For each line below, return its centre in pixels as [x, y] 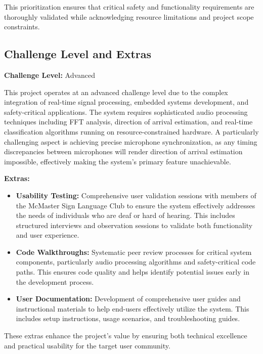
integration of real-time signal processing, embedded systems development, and [126, 102]
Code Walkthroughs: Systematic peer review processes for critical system [134, 252]
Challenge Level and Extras [78, 54]
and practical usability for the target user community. [87, 345]
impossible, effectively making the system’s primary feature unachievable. [118, 161]
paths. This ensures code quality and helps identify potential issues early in [133, 272]
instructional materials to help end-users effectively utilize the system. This [133, 308]
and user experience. [48, 235]
